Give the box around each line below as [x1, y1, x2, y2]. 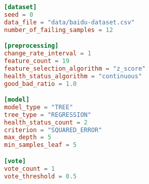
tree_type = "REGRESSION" [4, 111, 91, 118]
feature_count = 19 [4, 57, 69, 65]
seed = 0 [4, 11, 33, 18]
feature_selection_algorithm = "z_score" [4, 65, 146, 72]
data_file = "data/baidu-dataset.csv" [4, 18, 135, 26]
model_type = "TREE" [4, 103, 73, 111]
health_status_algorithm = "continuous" [4, 72, 142, 80]
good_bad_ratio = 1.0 [4, 80, 77, 87]
